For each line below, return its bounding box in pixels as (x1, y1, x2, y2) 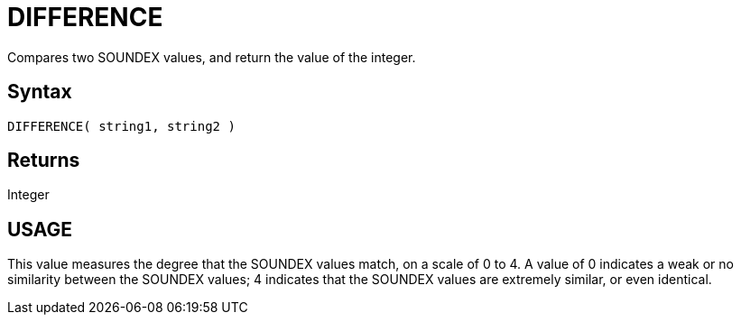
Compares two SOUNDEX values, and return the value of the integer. (7, 49, 416, 65)
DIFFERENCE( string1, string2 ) (7, 118, 236, 133)
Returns (7, 149, 80, 172)
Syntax (7, 80, 72, 104)
